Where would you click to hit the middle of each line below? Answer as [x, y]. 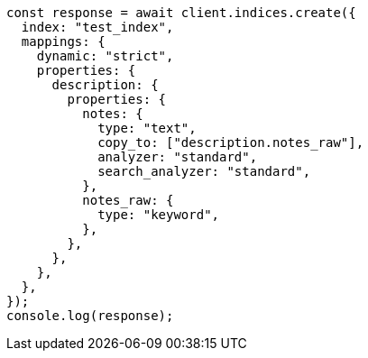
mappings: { [63, 41]
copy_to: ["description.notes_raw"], [231, 142]
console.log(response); [90, 316]
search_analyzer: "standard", [204, 171]
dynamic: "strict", [105, 56]
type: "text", [147, 128]
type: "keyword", [159, 215]
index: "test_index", [97, 27]
